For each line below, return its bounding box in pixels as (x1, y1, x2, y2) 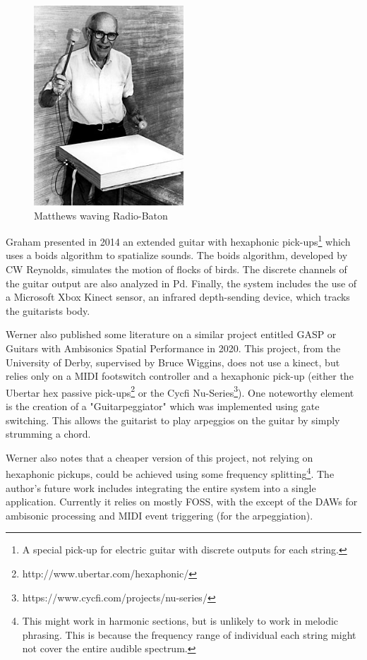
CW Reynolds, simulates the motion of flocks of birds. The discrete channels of (6, 261, 347, 276)
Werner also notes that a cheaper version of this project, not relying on (6, 450, 313, 464)
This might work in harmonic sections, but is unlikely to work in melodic (22, 613, 339, 628)
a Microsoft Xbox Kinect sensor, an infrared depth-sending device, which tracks (6, 289, 350, 304)
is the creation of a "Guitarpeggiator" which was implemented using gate (6, 398, 320, 413)
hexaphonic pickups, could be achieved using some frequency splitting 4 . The (6, 464, 335, 481)
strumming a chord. (6, 426, 91, 441)
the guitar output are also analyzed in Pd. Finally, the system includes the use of (6, 275, 357, 290)
